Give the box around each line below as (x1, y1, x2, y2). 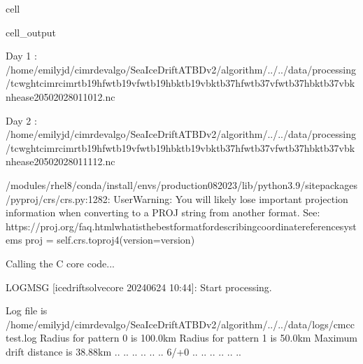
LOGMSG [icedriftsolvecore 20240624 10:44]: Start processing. (6, 279, 272, 294)
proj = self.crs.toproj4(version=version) (25, 232, 195, 247)
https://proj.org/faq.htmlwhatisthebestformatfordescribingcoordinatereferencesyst (6, 218, 357, 233)
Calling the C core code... (6, 255, 115, 270)
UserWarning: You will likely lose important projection (113, 191, 348, 206)
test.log (6, 330, 37, 345)
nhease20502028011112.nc (6, 154, 115, 169)
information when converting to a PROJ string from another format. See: (6, 205, 320, 220)
